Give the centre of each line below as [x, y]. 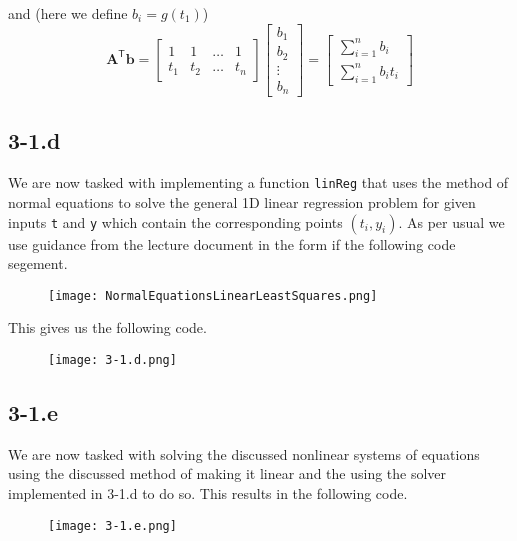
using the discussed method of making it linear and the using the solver [227, 473]
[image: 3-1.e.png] [112, 525]
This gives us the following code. [107, 327]
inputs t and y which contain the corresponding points [175, 221]
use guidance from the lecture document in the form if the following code [232, 243]
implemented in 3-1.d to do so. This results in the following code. [208, 493]
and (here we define [68, 13]
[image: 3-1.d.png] [112, 359]
